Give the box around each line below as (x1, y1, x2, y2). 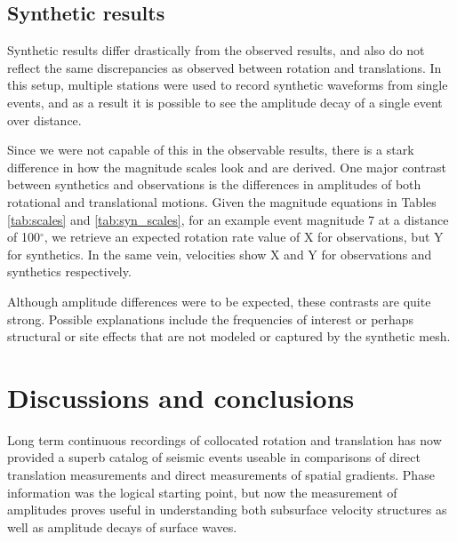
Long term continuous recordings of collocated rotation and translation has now (7, 430, 442, 449)
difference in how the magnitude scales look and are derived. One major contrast (7, 157, 446, 176)
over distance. (7, 110, 82, 129)
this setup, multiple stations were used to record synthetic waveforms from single (7, 76, 448, 94)
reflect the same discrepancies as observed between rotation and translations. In (7, 58, 442, 76)
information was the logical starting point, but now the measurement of (7, 482, 397, 501)
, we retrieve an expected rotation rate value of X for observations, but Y (44, 227, 444, 246)
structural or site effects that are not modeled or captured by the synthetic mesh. (7, 327, 451, 346)
